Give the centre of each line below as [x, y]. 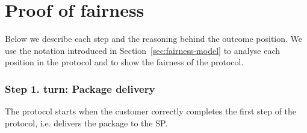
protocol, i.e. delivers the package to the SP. [86, 123]
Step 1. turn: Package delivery [80, 88]
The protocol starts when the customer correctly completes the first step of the [151, 111]
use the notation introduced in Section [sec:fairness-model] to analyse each [143, 50]
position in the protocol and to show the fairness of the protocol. [124, 62]
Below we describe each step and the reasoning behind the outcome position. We [154, 39]
